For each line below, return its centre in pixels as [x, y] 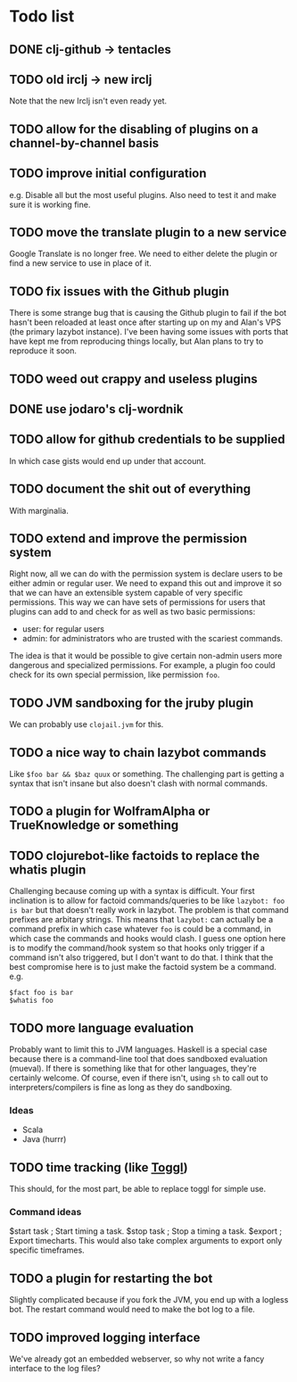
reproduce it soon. [43, 351]
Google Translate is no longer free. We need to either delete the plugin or [144, 254]
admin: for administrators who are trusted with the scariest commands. [153, 639]
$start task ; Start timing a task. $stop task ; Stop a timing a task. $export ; [146, 1231]
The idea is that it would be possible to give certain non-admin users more [146, 656]
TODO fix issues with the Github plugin [119, 291]
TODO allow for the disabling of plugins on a [134, 129]
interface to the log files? [55, 1369]
